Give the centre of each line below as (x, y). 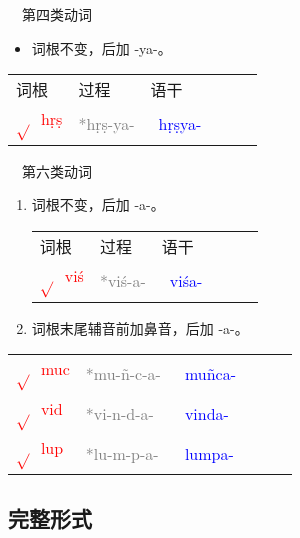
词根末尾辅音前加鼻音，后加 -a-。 (140, 327)
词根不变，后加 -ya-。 (101, 47)
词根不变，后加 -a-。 (98, 204)
